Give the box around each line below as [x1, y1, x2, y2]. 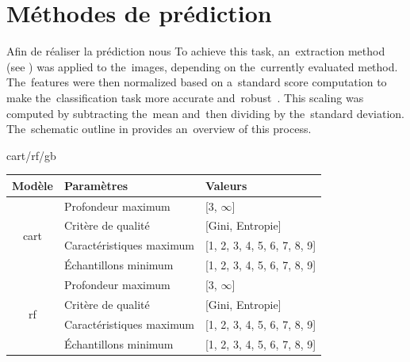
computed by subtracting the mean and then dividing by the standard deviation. [6, 105, 404, 121]
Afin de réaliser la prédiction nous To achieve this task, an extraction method [6, 43, 385, 59]
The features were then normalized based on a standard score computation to [6, 74, 387, 90]
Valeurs [205, 177, 247, 193]
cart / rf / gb [6, 147, 56, 163]
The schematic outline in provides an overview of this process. [6, 120, 312, 137]
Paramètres [63, 177, 128, 193]
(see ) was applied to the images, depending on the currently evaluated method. [6, 58, 398, 74]
